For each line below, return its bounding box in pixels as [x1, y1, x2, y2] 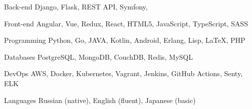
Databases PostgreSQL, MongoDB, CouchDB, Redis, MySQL [4, 51, 193, 62]
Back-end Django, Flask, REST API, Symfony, [4, 1, 148, 11]
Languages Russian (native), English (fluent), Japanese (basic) [4, 95, 196, 105]
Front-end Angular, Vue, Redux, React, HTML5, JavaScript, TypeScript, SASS [4, 18, 248, 28]
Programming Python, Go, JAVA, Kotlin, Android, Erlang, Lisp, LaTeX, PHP [4, 35, 245, 45]
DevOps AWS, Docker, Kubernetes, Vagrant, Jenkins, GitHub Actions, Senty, [4, 68, 242, 79]
